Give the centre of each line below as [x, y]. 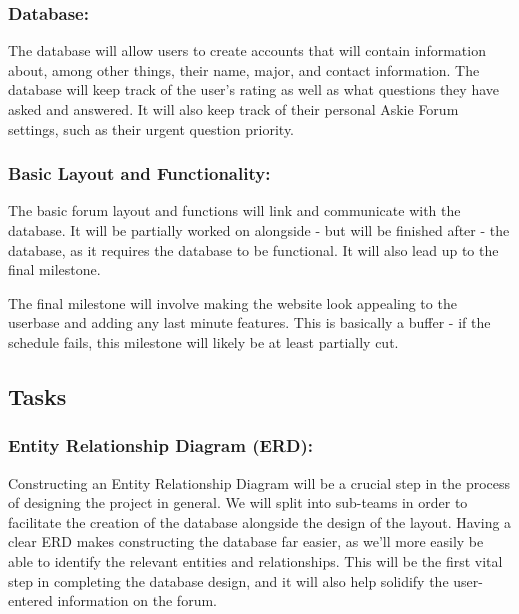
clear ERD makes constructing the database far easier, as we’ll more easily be [246, 541]
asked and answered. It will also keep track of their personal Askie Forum [233, 109]
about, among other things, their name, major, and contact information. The [244, 69]
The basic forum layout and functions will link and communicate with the [234, 210]
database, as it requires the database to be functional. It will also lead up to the [253, 249]
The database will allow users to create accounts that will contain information [247, 50]
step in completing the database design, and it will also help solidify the [228, 580]
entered [30, 600]
